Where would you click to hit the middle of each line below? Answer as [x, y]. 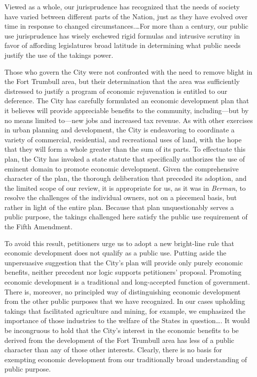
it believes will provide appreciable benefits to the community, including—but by [127, 110]
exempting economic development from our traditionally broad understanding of [126, 359]
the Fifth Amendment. [38, 227]
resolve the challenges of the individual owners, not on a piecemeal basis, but [121, 197]
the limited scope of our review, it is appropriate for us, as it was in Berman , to [125, 188]
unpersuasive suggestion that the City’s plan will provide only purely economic [124, 262]
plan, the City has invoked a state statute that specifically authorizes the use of [125, 158]
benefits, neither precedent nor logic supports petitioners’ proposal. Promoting [123, 272]
